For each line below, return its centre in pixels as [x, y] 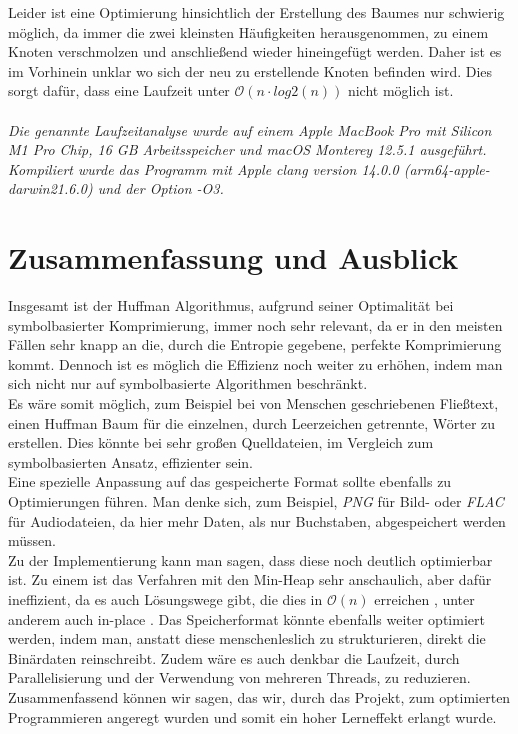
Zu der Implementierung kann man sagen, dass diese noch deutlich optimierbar [250, 559]
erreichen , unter [424, 598]
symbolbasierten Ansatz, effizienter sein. [130, 461]
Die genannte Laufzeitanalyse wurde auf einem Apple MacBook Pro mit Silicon [250, 129]
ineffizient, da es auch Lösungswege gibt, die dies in [165, 598]
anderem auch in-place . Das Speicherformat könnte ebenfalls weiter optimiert [246, 618]
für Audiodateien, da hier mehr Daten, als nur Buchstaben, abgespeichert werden [257, 520]
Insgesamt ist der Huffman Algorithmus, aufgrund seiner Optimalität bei [231, 305]
